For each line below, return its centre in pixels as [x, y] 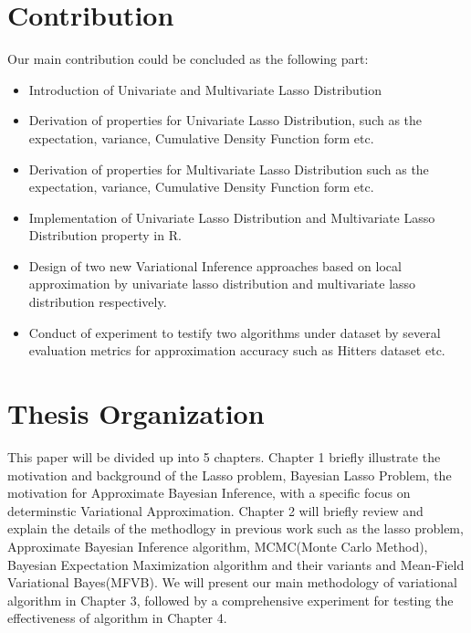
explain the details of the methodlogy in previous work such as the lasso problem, [235, 528]
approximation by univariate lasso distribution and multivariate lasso [222, 284]
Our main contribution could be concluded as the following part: [188, 59]
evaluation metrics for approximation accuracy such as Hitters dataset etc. [237, 350]
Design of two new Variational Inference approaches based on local [215, 265]
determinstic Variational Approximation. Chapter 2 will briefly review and [215, 510]
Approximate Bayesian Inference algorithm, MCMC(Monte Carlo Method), [218, 546]
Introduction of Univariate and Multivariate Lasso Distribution [205, 89]
